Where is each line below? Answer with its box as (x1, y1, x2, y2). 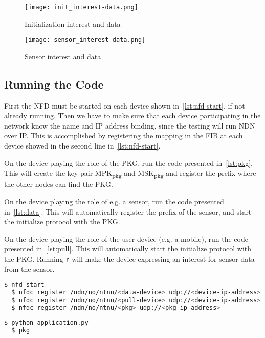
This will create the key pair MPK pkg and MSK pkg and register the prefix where (4, 167, 256, 180)
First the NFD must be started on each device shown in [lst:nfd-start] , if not (4, 100, 245, 111)
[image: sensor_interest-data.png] (25, 36, 146, 44)
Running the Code (4, 76, 104, 92)
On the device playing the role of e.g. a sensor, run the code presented (4, 196, 224, 206)
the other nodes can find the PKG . (4, 179, 113, 189)
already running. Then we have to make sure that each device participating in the (4, 110, 261, 121)
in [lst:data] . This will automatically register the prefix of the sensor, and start (4, 206, 252, 217)
